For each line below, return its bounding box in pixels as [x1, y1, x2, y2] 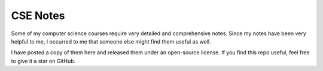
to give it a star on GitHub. [11, 57, 76, 64]
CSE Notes [11, 9, 65, 22]
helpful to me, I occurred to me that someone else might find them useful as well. [11, 38, 211, 45]
